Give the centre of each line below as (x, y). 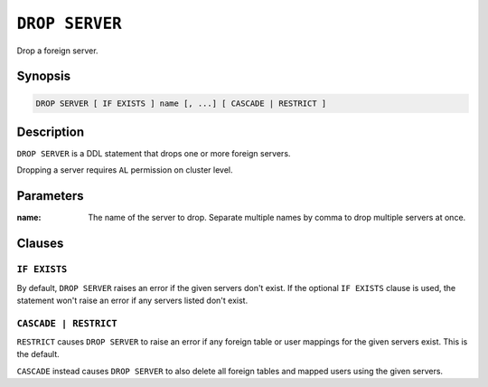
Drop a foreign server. (57, 51)
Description (51, 132)
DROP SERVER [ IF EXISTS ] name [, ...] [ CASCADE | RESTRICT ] (181, 103)
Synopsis (44, 76)
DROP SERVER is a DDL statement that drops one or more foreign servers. (154, 154)
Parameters (50, 196)
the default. (38, 354)
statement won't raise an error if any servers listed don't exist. (132, 300)
